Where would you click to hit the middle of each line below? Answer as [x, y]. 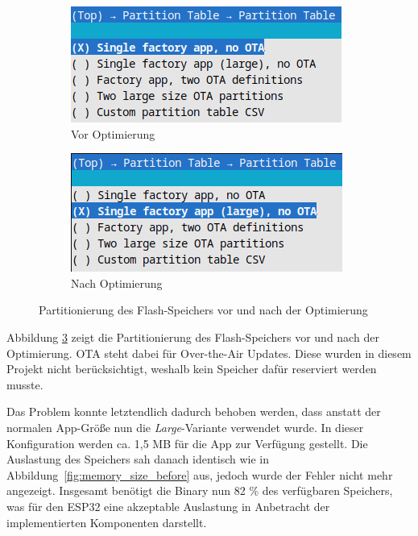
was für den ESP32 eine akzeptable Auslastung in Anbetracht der [168, 506]
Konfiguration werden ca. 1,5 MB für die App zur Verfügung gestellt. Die [187, 443]
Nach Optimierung [117, 283]
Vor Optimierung [113, 133]
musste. [25, 384]
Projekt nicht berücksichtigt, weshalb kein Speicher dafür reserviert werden [192, 369]
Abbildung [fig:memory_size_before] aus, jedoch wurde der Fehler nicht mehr [200, 474]
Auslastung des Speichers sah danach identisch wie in [138, 459]
